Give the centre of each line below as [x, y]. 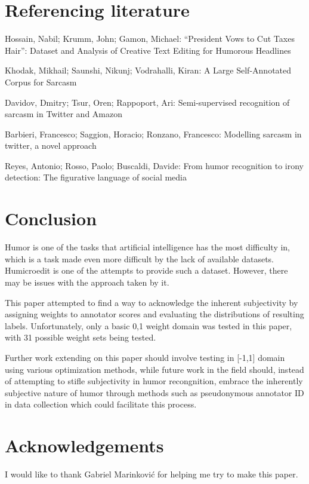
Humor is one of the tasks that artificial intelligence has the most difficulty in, [148, 247]
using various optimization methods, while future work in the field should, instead [154, 369]
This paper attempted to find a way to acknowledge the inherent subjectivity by [152, 302]
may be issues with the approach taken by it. [87, 282]
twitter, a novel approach [51, 145]
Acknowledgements [84, 445]
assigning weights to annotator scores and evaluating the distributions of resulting [154, 314]
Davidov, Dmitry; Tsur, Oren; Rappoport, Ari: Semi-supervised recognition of [147, 102]
